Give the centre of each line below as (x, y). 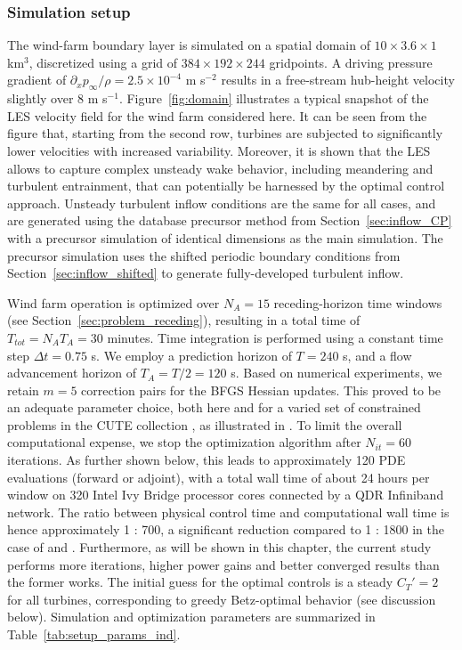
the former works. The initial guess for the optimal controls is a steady (200, 582)
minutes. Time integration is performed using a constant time (275, 337)
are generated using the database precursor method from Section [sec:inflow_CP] (230, 220)
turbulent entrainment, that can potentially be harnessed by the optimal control (226, 186)
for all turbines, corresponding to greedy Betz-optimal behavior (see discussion (222, 599)
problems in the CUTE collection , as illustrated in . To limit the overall (205, 424)
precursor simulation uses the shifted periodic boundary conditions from (204, 255)
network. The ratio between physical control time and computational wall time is (228, 512)
